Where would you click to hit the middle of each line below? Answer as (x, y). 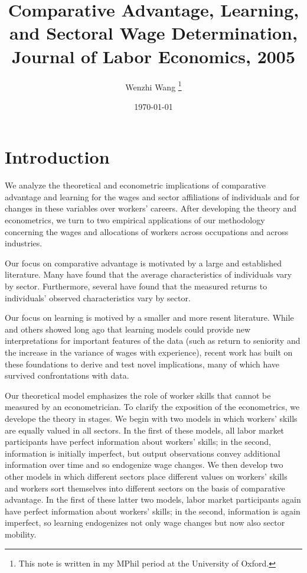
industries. (24, 243)
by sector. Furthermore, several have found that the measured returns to (136, 286)
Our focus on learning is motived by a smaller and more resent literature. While (149, 318)
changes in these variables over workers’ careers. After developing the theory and (151, 208)
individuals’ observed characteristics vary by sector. (98, 297)
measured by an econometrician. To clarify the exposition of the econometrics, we (152, 407)
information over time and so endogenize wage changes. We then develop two (144, 465)
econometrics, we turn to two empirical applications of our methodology (135, 220)
